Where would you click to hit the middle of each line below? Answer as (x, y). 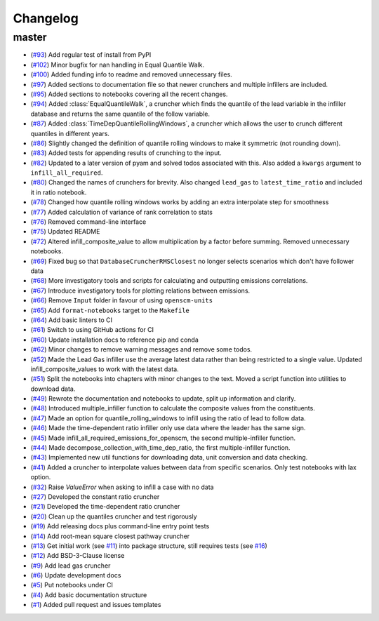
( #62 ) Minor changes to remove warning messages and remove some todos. (141, 349)
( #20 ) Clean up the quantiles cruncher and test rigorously (114, 516)
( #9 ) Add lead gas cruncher (71, 566)
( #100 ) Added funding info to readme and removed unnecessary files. (132, 74)
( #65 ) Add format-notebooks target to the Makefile (110, 310)
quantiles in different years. (70, 133)
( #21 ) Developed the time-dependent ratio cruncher (105, 507)
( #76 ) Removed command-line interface (88, 222)
